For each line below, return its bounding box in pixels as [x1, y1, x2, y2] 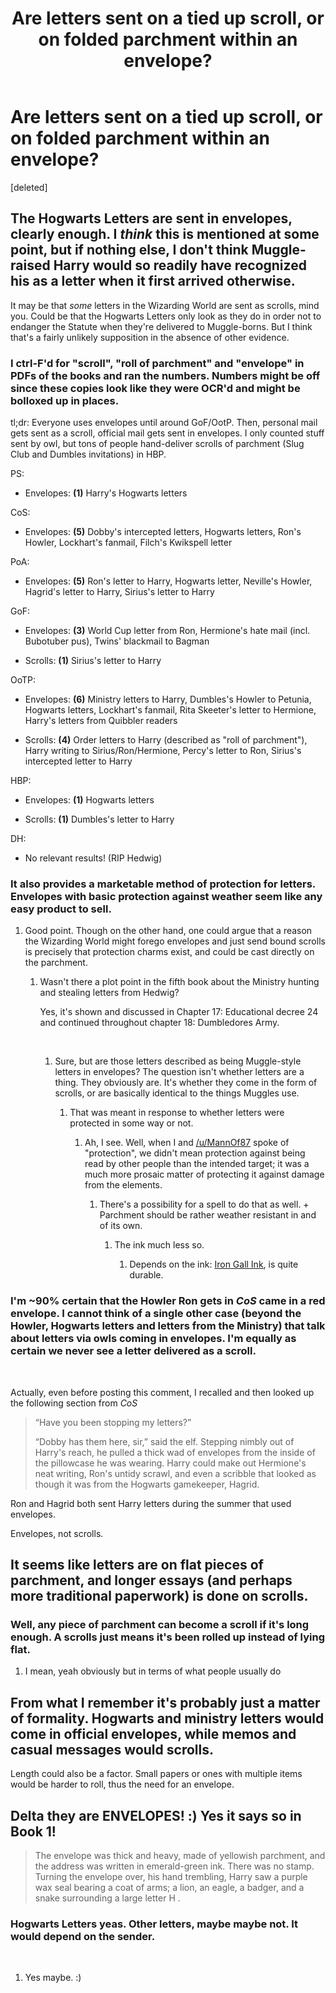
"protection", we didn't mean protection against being [84, 1147, 306, 1159]
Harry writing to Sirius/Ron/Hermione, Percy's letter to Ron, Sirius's [24, 745, 302, 757]
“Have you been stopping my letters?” [34, 1416, 192, 1428]
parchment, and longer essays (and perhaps [10, 1572, 293, 1589]
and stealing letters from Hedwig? [39, 987, 180, 999]
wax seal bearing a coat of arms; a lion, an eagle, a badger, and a [34, 1881, 305, 1893]
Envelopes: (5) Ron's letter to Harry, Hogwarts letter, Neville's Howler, [24, 575, 313, 587]
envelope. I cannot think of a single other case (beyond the [10, 1307, 302, 1321]
